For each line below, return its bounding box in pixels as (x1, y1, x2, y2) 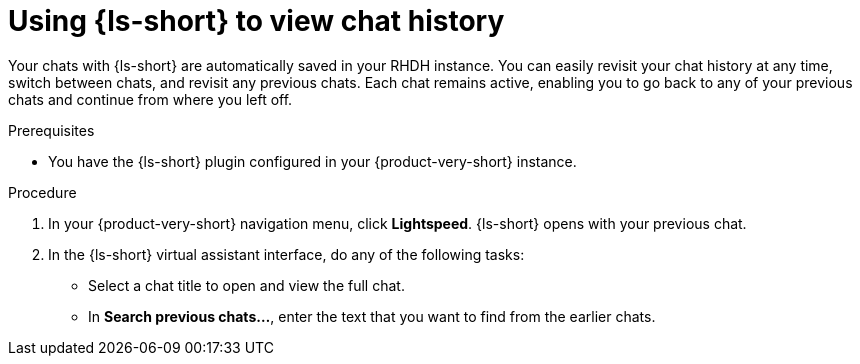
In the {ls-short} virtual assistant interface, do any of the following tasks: (48, 245, 525, 263)
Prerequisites (8, 121, 95, 139)
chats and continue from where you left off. (8, 90, 293, 108)
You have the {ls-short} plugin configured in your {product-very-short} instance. (48, 152, 577, 170)
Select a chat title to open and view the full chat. (88, 276, 405, 294)
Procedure (8, 183, 77, 201)
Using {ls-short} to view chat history (8, 4, 505, 38)
